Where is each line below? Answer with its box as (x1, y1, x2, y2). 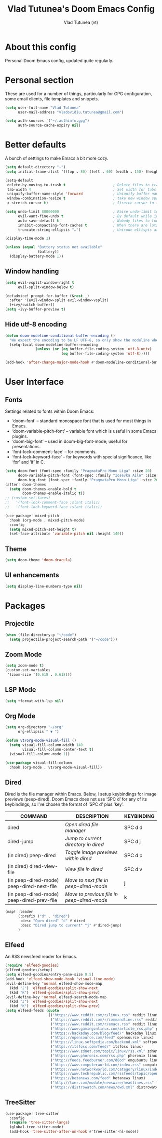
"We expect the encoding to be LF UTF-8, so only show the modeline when (9, 338, 161, 342)
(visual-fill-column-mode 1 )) (9, 751, 70, 756)
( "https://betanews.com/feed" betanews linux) (50, 1076, 146, 1081)
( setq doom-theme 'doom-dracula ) (5, 558, 72, 563)
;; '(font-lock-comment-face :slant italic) (5, 500, 100, 505)
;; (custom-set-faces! (5, 496, 51, 501)
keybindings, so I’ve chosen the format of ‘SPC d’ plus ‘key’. (5, 801, 124, 807)
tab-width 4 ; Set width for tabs (7, 187, 157, 192)
